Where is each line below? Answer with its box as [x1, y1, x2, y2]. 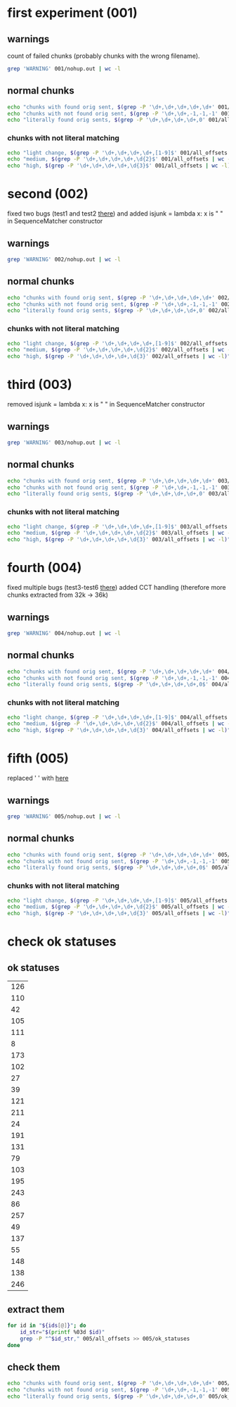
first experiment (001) [7, 5, 138, 21]
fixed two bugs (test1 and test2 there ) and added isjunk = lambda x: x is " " [7, 209, 223, 218]
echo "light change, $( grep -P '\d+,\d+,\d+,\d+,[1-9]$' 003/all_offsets [7, 523, 228, 530]
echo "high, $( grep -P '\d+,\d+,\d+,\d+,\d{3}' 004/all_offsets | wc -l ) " [7, 727, 231, 734]
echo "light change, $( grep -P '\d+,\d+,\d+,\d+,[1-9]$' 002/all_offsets [7, 340, 228, 347]
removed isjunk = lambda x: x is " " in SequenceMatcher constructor [7, 400, 205, 409]
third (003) [7, 377, 72, 392]
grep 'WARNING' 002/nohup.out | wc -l [7, 256, 121, 263]
